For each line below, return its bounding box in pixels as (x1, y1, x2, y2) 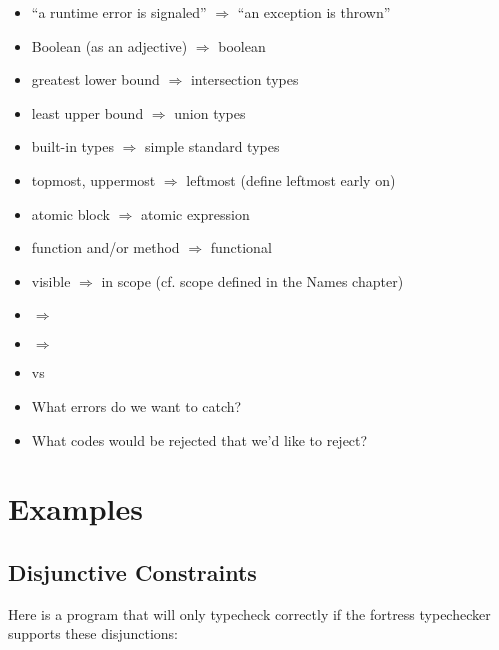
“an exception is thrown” (237, 2, 391, 22)
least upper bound (31, 102, 144, 123)
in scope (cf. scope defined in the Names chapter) (101, 270, 404, 291)
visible (31, 270, 71, 291)
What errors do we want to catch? (31, 395, 242, 416)
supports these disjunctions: (8, 623, 179, 644)
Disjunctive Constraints (8, 556, 257, 587)
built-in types (31, 136, 114, 157)
